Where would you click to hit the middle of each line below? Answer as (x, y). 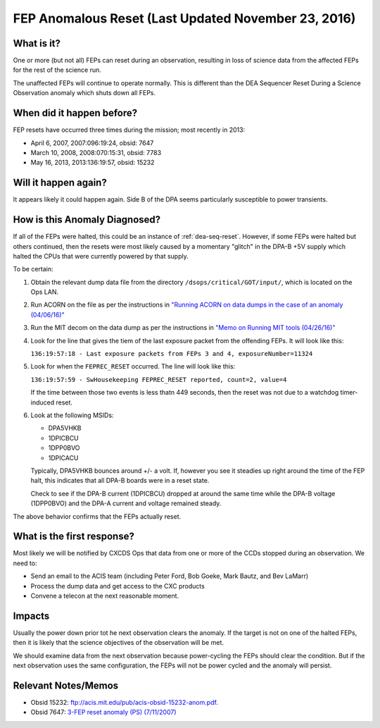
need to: (25, 563)
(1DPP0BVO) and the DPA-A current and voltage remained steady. (126, 503)
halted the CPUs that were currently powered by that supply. (101, 256)
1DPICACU (63, 457)
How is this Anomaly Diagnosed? (87, 220)
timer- (349, 393)
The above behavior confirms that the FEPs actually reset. (97, 516)
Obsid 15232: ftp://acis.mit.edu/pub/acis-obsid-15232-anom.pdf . (124, 702)
